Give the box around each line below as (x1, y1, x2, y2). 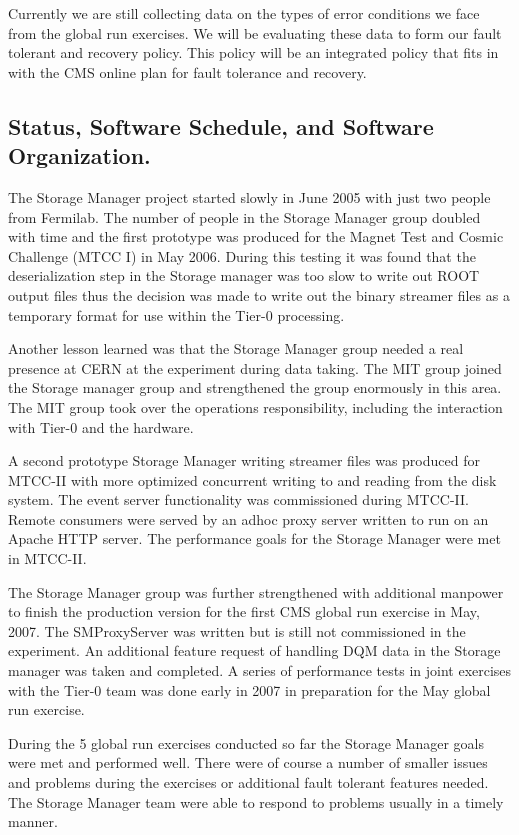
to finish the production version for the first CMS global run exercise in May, (8, 601, 480, 622)
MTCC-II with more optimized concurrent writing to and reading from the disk (8, 469, 497, 490)
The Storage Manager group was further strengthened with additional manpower (8, 581, 504, 602)
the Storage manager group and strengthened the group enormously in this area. (8, 377, 502, 398)
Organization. (8, 140, 151, 171)
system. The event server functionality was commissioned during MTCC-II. (8, 489, 469, 510)
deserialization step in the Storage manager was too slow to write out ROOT (8, 265, 480, 286)
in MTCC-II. (8, 548, 87, 569)
